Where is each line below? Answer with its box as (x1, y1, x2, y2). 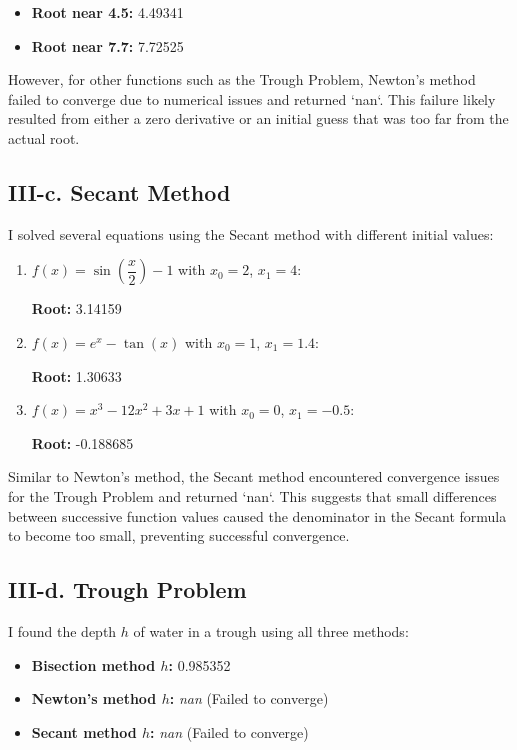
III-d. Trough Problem (8, 574, 247, 605)
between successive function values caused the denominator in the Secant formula (8, 505, 507, 526)
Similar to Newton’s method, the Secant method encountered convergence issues (8, 466, 500, 487)
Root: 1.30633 (31, 365, 122, 386)
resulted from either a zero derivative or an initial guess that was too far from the (8, 108, 509, 129)
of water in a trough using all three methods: (133, 620, 409, 641)
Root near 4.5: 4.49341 (31, 2, 184, 22)
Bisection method (31, 654, 156, 675)
